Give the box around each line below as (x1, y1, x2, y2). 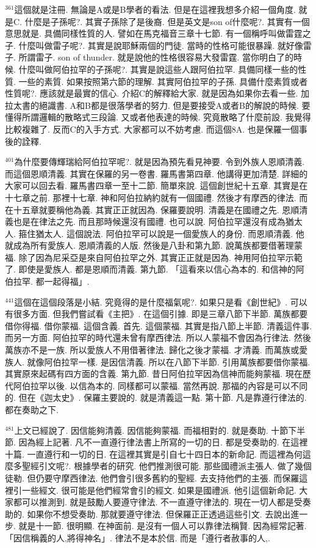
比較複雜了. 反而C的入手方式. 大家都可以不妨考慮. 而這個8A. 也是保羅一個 (5, 122, 299, 135)
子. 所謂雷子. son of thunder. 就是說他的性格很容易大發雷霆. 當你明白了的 (5, 51, 294, 64)
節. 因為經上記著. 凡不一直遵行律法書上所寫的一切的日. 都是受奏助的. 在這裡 (5, 436, 308, 448)
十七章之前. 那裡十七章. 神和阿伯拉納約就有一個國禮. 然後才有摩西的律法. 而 (5, 191, 308, 203)
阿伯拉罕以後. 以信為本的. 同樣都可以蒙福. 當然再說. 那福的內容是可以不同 (13, 379, 308, 392)
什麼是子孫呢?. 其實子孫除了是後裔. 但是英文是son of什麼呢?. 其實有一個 (24, 15, 310, 27)
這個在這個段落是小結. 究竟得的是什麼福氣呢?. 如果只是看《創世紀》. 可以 (14, 295, 307, 308)
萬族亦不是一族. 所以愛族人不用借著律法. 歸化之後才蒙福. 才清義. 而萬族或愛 (5, 343, 308, 356)
